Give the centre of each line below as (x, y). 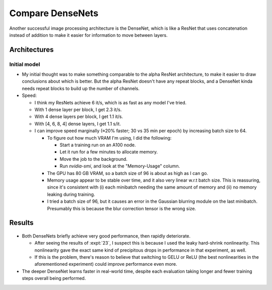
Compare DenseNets (54, 13)
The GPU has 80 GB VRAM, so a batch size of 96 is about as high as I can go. (128, 173)
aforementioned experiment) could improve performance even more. (106, 264)
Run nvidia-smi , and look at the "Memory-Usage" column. (120, 166)
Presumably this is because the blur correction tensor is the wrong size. (122, 208)
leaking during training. (71, 194)
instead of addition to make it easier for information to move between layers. (89, 35)
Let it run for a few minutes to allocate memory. (109, 152)
